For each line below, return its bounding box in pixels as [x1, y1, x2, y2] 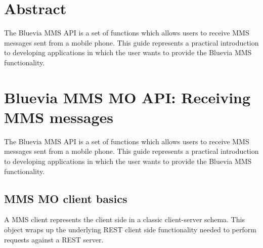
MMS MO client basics [4, 190, 127, 206]
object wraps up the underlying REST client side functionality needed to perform [4, 224, 256, 234]
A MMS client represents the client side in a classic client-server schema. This [4, 214, 245, 225]
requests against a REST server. [4, 234, 104, 244]
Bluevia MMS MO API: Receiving [4, 87, 251, 107]
